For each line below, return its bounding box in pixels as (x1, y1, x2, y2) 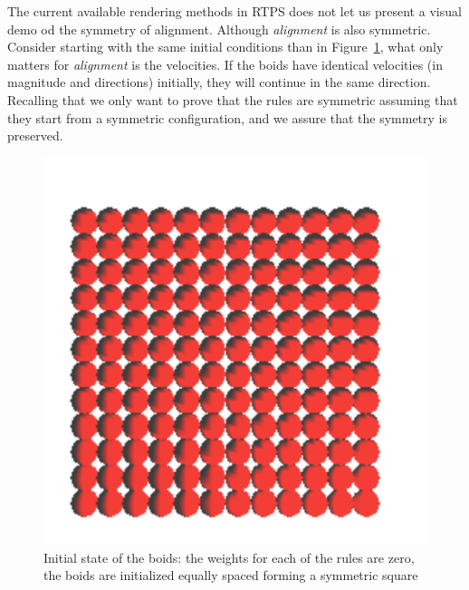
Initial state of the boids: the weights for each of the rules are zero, (43, 547, 415, 566)
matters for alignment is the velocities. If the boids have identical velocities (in (7, 54, 443, 73)
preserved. (7, 126, 63, 145)
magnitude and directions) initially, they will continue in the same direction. (7, 73, 431, 92)
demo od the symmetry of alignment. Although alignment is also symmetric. (7, 19, 431, 38)
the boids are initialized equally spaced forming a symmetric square (43, 566, 418, 585)
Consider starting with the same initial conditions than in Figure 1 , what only (7, 37, 444, 56)
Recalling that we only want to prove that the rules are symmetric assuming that (7, 90, 458, 109)
